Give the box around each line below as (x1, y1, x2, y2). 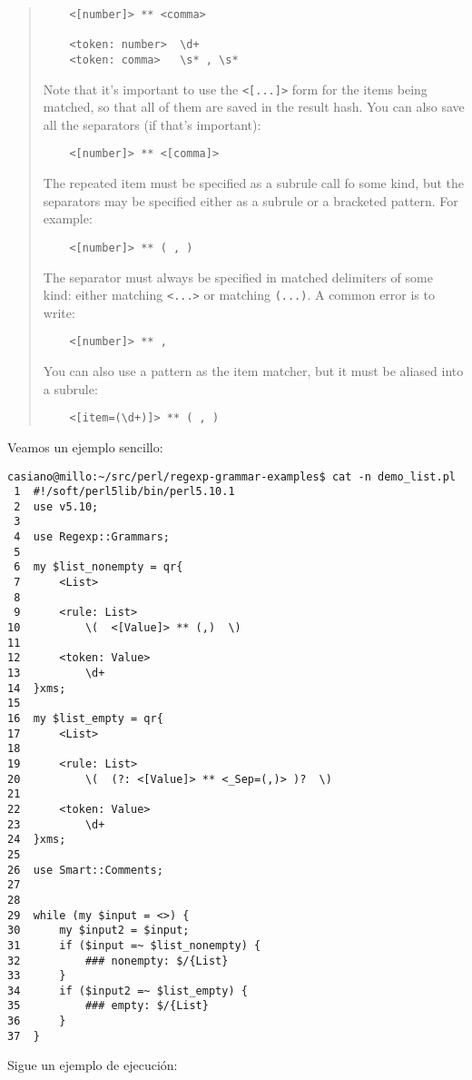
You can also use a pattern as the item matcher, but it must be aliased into (43, 362, 464, 381)
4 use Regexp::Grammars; (14, 530, 170, 544)
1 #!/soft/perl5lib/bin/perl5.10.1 (14, 485, 235, 499)
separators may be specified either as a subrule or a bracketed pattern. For (43, 191, 458, 210)
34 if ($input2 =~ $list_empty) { (7, 984, 248, 997)
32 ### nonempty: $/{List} (7, 954, 229, 967)
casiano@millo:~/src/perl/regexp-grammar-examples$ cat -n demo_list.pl (7, 470, 456, 483)
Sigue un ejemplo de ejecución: (7, 1055, 178, 1075)
